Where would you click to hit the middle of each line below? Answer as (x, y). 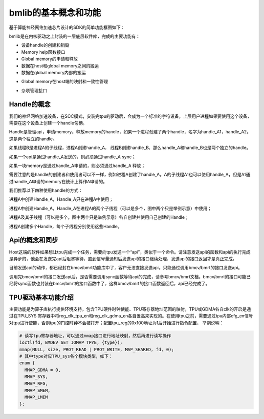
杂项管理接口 (34, 90)
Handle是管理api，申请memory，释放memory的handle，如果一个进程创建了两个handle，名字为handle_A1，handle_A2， (130, 132)
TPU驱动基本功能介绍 (41, 297)
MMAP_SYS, (36, 377)
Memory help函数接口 (43, 52)
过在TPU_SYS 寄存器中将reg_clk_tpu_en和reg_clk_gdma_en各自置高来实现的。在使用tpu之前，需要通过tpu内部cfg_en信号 (131, 316)
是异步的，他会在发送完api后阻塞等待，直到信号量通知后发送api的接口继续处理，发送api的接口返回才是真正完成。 (123, 258)
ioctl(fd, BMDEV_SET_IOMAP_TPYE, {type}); (71, 343)
